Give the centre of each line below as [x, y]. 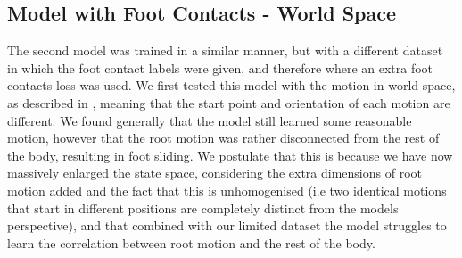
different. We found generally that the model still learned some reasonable [210, 120]
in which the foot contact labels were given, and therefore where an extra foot [220, 67]
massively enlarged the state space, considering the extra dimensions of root [214, 173]
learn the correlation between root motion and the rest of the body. [191, 242]
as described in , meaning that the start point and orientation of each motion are [229, 102]
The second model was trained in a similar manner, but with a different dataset [225, 50]
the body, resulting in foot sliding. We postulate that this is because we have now [230, 155]
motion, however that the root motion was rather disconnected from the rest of [223, 138]
